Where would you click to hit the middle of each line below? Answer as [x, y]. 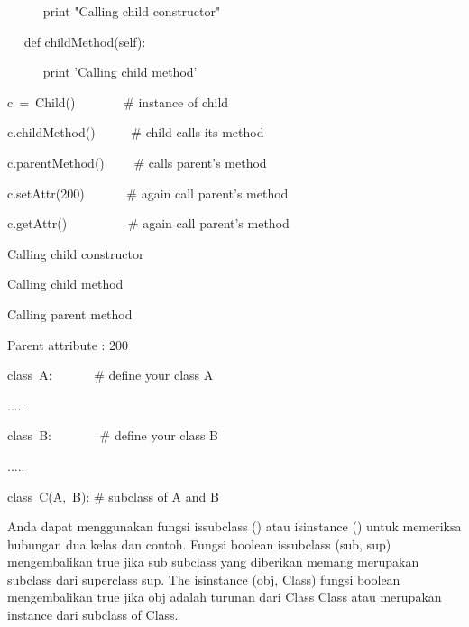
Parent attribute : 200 [68, 344]
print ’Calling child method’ [120, 72]
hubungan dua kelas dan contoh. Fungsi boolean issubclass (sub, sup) [199, 544]
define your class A [161, 375]
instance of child [184, 101]
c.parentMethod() [56, 162]
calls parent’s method [207, 162]
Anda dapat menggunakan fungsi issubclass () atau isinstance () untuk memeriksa [234, 526]
